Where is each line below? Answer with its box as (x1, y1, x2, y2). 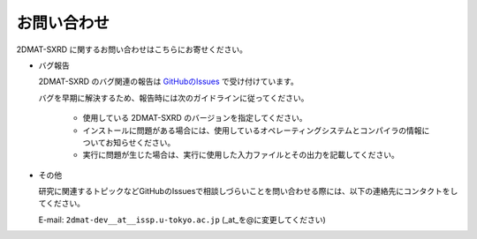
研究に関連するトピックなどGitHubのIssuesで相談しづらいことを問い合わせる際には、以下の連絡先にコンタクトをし (38, 186, 458, 197)
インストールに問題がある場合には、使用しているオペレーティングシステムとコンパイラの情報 (82, 124, 423, 136)
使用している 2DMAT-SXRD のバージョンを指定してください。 (82, 113, 308, 123)
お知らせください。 (105, 137, 176, 147)
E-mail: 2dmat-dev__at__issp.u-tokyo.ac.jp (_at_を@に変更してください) (38, 214, 326, 225)
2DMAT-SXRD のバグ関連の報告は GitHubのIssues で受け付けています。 (38, 76, 299, 87)
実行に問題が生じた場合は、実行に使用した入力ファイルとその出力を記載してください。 (82, 150, 399, 161)
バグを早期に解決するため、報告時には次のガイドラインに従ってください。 (38, 93, 309, 103)
